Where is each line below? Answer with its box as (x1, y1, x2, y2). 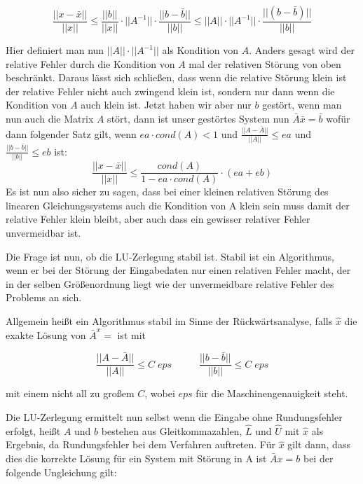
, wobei (144, 386, 175, 401)
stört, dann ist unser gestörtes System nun (107, 111, 289, 125)
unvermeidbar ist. (6, 225, 81, 240)
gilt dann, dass (287, 437, 350, 452)
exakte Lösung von (6, 327, 86, 342)
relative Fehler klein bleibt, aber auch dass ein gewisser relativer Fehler (6, 212, 310, 226)
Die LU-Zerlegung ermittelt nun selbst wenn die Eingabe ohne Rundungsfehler (6, 409, 343, 424)
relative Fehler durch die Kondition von (6, 56, 175, 71)
